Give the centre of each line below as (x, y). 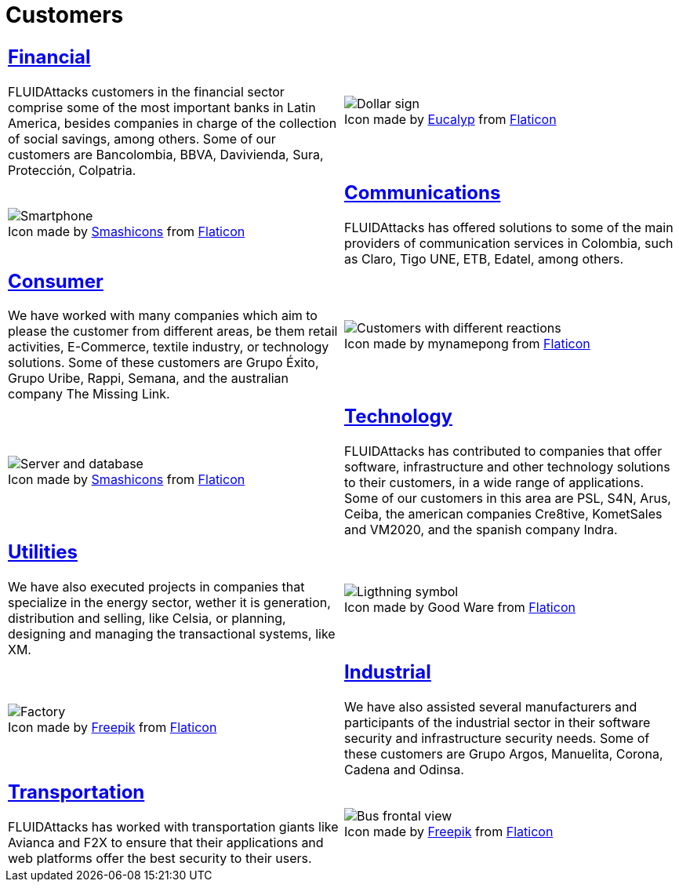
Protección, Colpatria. (72, 170)
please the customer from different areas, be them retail (173, 331)
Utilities (43, 552)
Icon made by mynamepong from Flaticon (467, 344)
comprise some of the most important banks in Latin (162, 107)
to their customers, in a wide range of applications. (494, 483)
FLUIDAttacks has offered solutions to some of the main (509, 227)
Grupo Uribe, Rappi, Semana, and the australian (149, 378)
